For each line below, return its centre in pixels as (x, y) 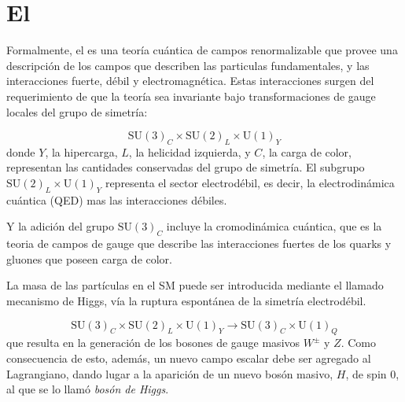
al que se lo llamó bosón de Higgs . (88, 389)
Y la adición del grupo (60, 226)
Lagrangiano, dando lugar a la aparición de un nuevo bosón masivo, (170, 373)
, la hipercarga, (81, 151)
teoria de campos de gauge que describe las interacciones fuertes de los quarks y (199, 243)
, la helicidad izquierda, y (190, 151)
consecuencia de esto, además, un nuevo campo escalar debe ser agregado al (189, 358)
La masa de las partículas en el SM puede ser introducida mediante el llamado (195, 285)
